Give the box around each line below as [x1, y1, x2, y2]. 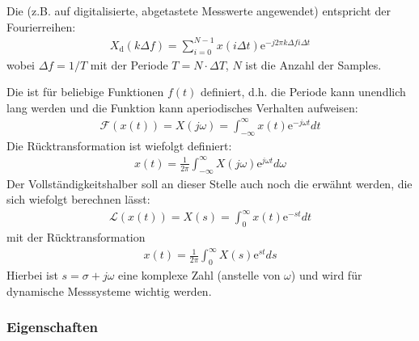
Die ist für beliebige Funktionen [6, 83, 164, 100]
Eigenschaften [6, 317, 99, 337]
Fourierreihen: [6, 18, 76, 35]
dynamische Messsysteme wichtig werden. [6, 282, 212, 299]
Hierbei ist [6, 266, 58, 283]
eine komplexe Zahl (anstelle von [118, 266, 281, 283]
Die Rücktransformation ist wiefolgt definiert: [6, 137, 232, 154]
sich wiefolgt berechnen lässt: [6, 191, 150, 208]
